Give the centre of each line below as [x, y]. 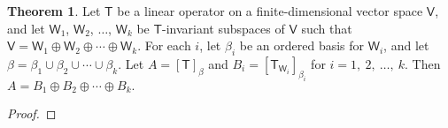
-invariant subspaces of [224, 28]
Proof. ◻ [32, 113]
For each [168, 45]
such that [327, 28]
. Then [423, 63]
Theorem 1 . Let [54, 11]
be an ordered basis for [302, 45]
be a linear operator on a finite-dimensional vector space [270, 11]
